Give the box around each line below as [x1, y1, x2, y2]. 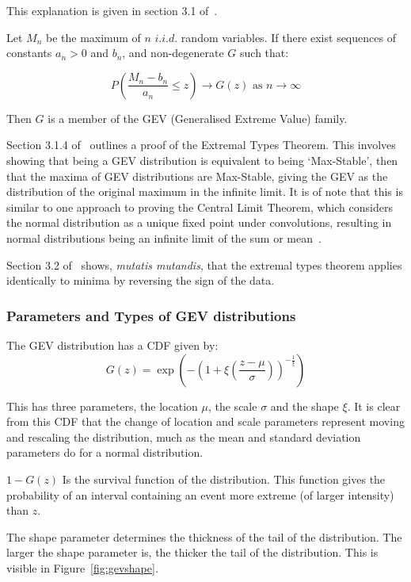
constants [6, 44, 52, 61]
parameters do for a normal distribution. [6, 444, 204, 461]
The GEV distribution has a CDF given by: [6, 336, 219, 353]
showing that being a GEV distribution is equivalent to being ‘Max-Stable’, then [6, 151, 398, 168]
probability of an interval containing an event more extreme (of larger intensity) [6, 486, 394, 503]
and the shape [270, 397, 339, 414]
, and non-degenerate [122, 44, 224, 61]
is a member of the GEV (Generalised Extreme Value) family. [48, 109, 348, 126]
